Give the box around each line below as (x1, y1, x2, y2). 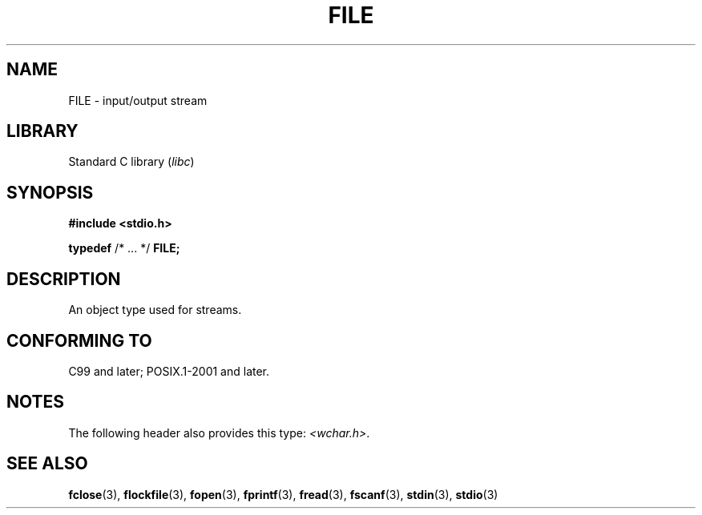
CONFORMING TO (6, 330, 152, 351)
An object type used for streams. (68, 303, 242, 317)
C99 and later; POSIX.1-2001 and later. (68, 364, 270, 378)
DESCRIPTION (6, 268, 121, 289)
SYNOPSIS (6, 182, 94, 203)
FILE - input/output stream (68, 93, 208, 107)
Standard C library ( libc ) (68, 155, 195, 169)
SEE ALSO (6, 453, 88, 474)
